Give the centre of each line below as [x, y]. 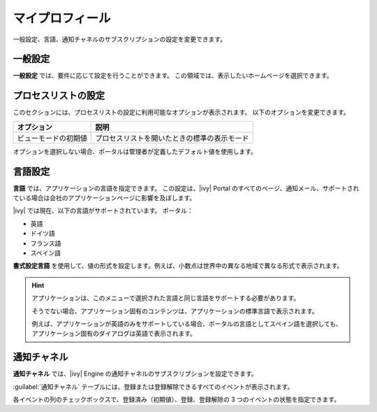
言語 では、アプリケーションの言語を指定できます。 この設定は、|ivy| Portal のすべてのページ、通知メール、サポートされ [186, 188]
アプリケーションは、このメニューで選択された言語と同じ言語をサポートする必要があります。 [166, 298]
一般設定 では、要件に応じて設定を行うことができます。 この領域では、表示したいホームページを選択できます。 [173, 76]
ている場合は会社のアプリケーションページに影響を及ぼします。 [104, 198]
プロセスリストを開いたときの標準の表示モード [172, 138]
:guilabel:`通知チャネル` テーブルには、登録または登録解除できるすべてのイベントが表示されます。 [153, 386]
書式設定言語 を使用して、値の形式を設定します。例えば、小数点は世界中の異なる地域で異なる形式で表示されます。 [178, 266]
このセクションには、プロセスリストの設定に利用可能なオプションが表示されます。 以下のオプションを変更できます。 [182, 113]
